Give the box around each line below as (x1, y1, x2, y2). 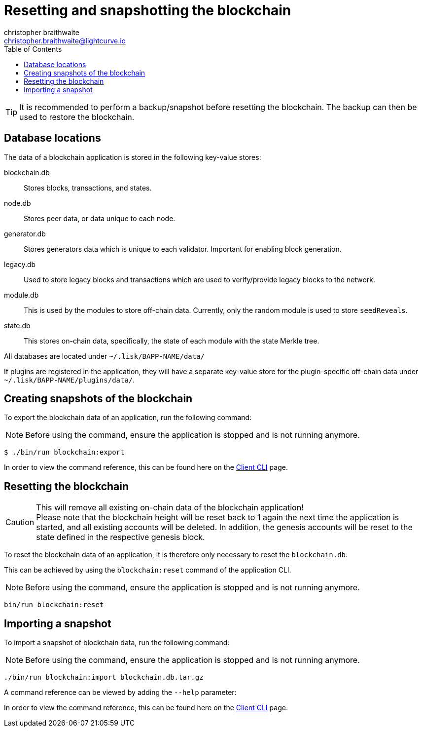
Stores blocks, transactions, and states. (24, 183, 152, 192)
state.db (4, 321, 31, 330)
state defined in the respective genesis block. (36, 532, 205, 542)
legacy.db (4, 260, 36, 269)
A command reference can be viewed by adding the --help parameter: (4, 688, 237, 697)
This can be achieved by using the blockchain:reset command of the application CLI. (4, 566, 291, 575)
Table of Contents (4, 44, 62, 53)
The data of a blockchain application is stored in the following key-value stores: (4, 153, 261, 161)
